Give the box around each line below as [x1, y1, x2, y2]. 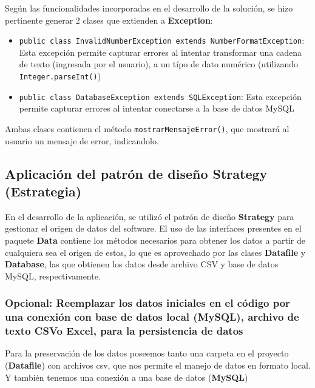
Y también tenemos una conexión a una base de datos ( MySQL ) [5, 370, 248, 383]
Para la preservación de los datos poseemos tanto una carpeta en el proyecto [5, 347, 289, 360]
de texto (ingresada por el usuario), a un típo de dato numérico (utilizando [19, 58, 299, 70]
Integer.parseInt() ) [19, 70, 101, 82]
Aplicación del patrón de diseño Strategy [5, 164, 268, 182]
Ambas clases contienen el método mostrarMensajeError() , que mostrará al [5, 122, 290, 135]
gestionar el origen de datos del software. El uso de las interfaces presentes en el [5, 222, 302, 235]
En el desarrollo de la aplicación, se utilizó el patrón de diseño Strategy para [5, 210, 294, 222]
